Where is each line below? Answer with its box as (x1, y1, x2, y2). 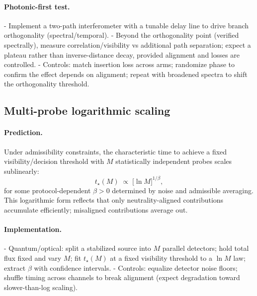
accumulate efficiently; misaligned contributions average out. (4, 205, 188, 215)
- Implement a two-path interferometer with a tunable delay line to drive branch (4, 20, 249, 30)
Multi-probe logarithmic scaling (4, 103, 171, 118)
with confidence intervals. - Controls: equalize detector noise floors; (34, 262, 238, 273)
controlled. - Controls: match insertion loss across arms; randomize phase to (4, 59, 235, 70)
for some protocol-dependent (4, 185, 91, 195)
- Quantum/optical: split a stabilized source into (4, 243, 151, 253)
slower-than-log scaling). (4, 282, 78, 292)
